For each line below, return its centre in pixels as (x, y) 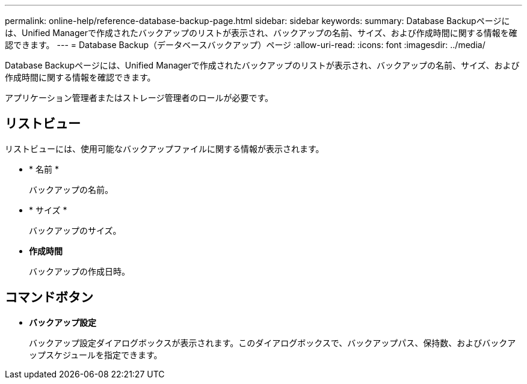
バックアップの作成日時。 (79, 271)
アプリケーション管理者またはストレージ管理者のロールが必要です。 (139, 98)
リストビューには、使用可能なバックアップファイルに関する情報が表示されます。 (165, 148)
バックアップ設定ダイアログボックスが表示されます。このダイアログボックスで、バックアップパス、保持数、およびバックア (273, 343)
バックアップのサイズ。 (75, 230)
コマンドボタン (49, 297)
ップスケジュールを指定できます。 (96, 355)
